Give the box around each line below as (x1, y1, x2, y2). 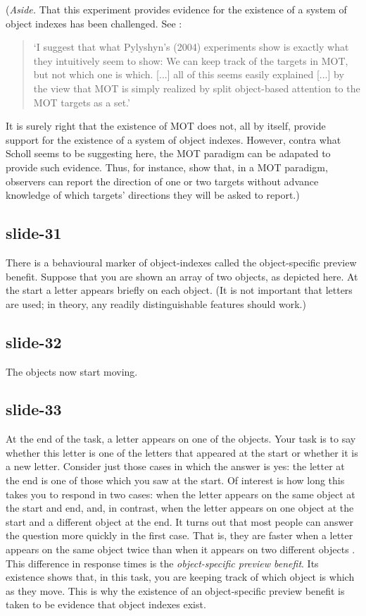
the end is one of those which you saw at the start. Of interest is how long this (6, 473, 345, 488)
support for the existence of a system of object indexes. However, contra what (6, 132, 341, 147)
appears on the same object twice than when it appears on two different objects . (6, 542, 355, 557)
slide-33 (6, 398, 62, 420)
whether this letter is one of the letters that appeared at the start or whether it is (6, 445, 358, 460)
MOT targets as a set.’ (33, 94, 130, 109)
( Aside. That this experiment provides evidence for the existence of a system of (6, 2, 347, 16)
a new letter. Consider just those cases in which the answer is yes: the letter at (6, 459, 345, 474)
